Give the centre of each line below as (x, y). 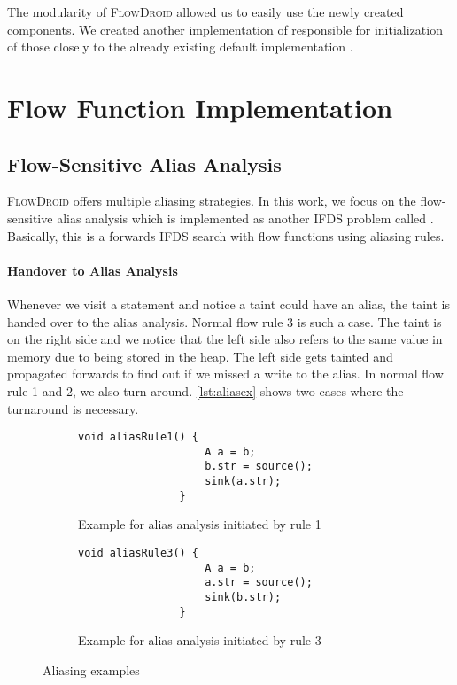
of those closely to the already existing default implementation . (180, 47)
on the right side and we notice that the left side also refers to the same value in (225, 339)
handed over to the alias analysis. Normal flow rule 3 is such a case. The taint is (225, 321)
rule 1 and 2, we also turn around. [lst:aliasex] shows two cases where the (205, 390)
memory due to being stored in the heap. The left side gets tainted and (200, 356)
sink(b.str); (243, 597)
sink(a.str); (243, 482)
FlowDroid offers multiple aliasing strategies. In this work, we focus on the (212, 201)
